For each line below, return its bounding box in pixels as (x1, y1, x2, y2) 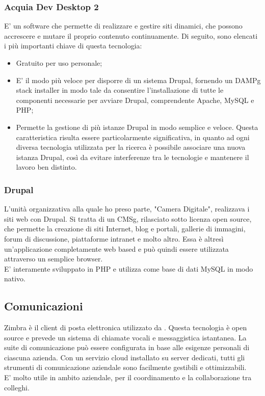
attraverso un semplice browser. (4, 253, 103, 264)
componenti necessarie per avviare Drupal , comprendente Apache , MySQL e (16, 94, 254, 105)
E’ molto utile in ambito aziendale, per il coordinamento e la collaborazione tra (4, 372, 252, 383)
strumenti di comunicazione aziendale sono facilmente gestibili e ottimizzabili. (4, 362, 247, 373)
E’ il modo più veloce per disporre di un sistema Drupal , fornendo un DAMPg (16, 74, 261, 85)
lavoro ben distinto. (16, 162, 77, 172)
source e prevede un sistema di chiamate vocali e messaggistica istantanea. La (4, 332, 247, 342)
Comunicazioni (4, 298, 83, 314)
